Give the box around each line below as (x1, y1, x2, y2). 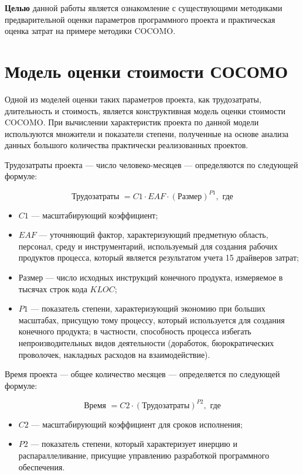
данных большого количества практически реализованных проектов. (5, 139, 248, 151)
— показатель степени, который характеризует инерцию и (30, 438, 237, 450)
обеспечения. (18, 460, 65, 473)
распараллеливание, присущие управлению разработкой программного (18, 449, 270, 461)
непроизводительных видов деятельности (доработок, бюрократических (18, 336, 274, 348)
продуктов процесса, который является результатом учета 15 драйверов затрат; (18, 251, 299, 264)
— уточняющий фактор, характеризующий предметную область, (39, 228, 268, 241)
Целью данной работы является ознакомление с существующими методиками (5, 2, 282, 13)
